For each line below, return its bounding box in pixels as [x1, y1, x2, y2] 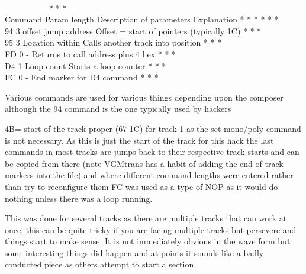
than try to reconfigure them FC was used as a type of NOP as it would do [5, 180, 278, 192]
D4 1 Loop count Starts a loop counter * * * [5, 59, 166, 72]
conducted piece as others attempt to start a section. [5, 258, 197, 270]
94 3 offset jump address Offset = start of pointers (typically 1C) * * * [5, 24, 262, 37]
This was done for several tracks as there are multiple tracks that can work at [5, 212, 287, 224]
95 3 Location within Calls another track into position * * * [5, 36, 222, 49]
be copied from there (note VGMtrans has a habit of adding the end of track [5, 157, 284, 169]
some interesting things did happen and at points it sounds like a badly [5, 246, 264, 259]
